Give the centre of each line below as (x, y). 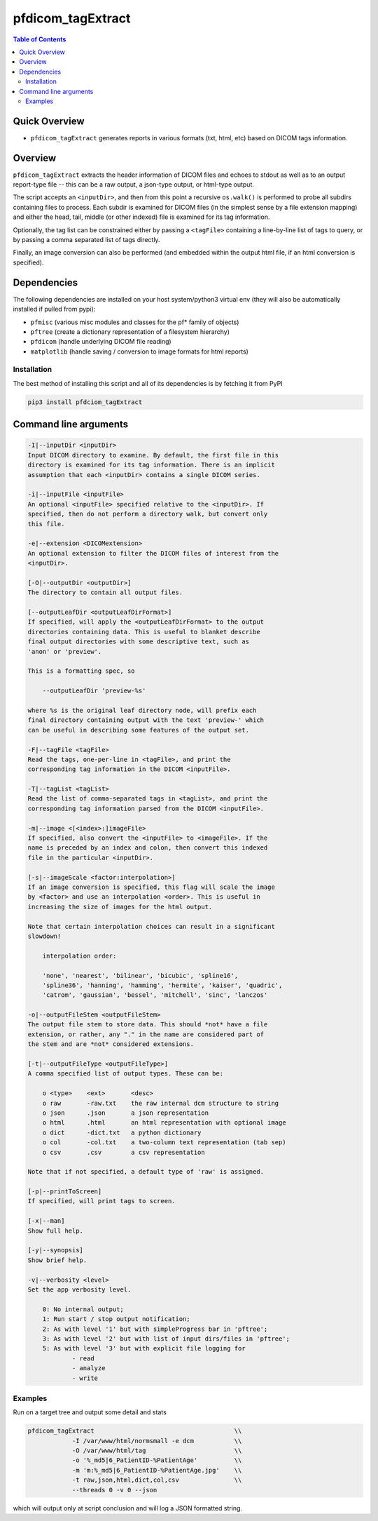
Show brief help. (57, 1260)
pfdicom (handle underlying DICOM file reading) (101, 342)
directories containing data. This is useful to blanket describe (144, 632)
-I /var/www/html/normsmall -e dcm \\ (157, 1441)
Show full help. (56, 1231)
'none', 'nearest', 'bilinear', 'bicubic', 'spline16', (140, 976)
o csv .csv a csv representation (124, 1152)
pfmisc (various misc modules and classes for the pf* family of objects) (135, 322)
